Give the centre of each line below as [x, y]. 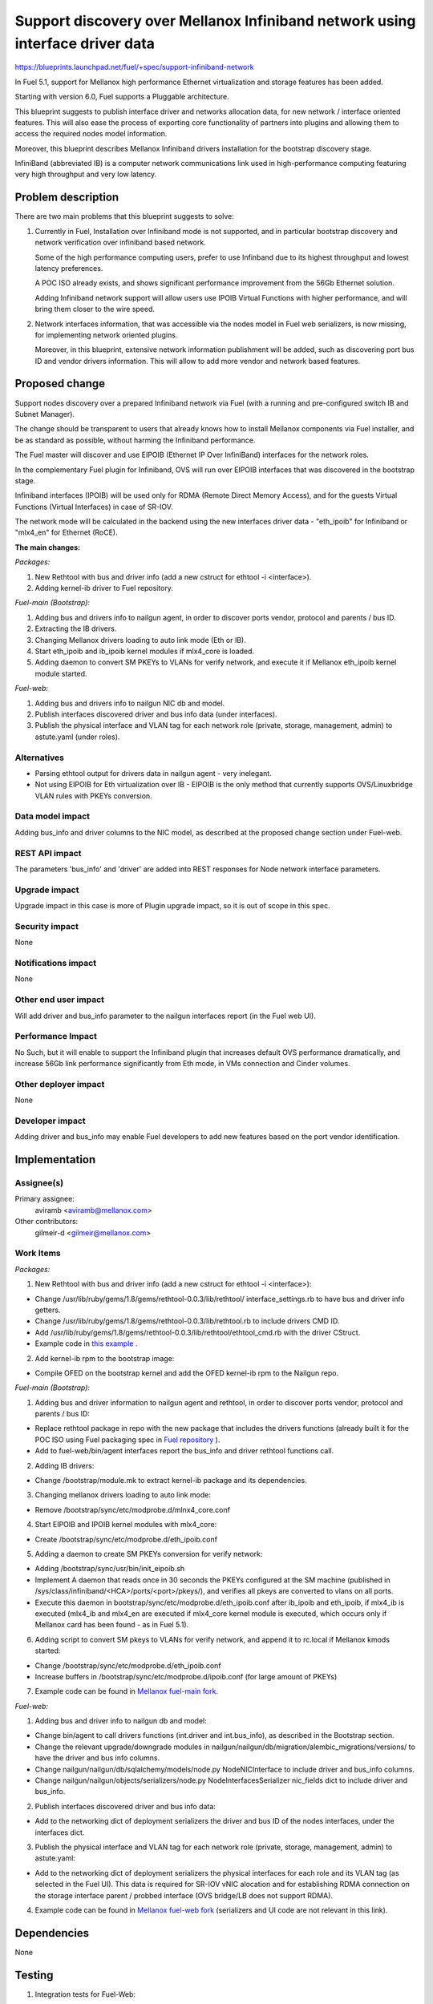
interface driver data [85, 43]
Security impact [47, 926]
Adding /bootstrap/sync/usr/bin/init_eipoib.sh [110, 1569]
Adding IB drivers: [65, 1465]
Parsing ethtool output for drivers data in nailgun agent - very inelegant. [153, 773]
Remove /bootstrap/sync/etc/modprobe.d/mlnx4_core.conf [132, 1509]
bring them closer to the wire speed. [95, 309]
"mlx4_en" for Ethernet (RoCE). [66, 532]
